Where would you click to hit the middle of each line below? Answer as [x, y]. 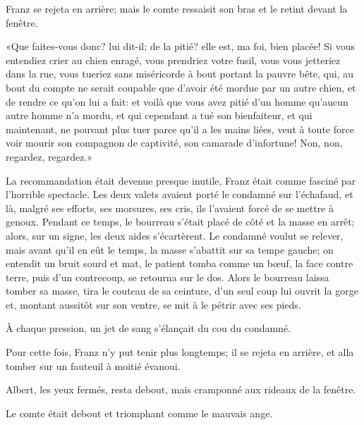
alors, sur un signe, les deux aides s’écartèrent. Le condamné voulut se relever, [175, 235]
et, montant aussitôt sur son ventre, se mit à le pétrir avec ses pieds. [153, 304]
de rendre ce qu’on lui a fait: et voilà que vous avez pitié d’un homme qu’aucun [177, 101]
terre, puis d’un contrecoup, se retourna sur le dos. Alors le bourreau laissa [168, 277]
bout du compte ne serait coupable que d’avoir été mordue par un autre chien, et [181, 87]
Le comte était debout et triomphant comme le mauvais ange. [139, 413]
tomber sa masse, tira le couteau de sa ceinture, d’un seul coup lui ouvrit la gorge [182, 291]
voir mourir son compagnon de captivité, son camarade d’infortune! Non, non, [174, 143]
